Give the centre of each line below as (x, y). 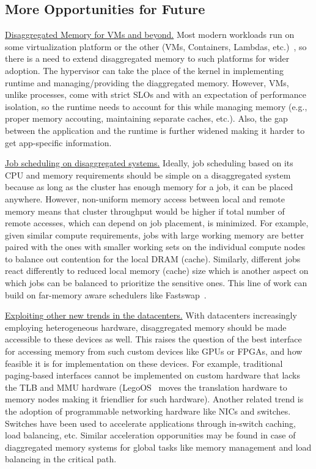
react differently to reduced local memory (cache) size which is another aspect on (157, 271)
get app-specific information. (58, 142)
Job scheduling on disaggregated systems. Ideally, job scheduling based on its (149, 163)
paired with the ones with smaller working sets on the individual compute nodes (155, 247)
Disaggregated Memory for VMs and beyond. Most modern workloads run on (150, 35)
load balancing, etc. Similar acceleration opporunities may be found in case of (150, 435)
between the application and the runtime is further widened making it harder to (155, 130)
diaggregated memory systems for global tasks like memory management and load (158, 447)
